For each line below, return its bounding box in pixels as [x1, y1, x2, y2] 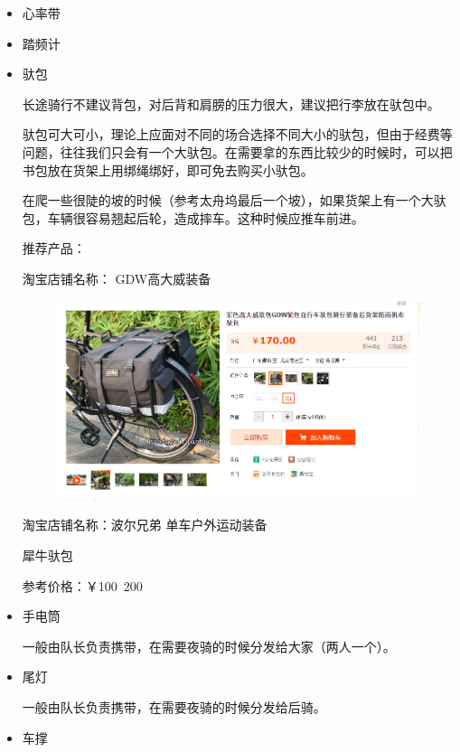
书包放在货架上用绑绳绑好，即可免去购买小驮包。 [22, 160, 314, 179]
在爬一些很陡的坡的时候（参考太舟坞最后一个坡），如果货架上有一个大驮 [22, 191, 446, 210]
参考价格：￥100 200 [22, 576, 143, 595]
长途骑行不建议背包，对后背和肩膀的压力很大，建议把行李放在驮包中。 [22, 94, 440, 113]
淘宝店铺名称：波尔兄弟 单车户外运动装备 [22, 515, 268, 534]
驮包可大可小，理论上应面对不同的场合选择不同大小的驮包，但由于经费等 [22, 125, 453, 144]
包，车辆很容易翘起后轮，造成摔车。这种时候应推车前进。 [22, 208, 364, 227]
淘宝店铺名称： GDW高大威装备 [22, 268, 211, 287]
